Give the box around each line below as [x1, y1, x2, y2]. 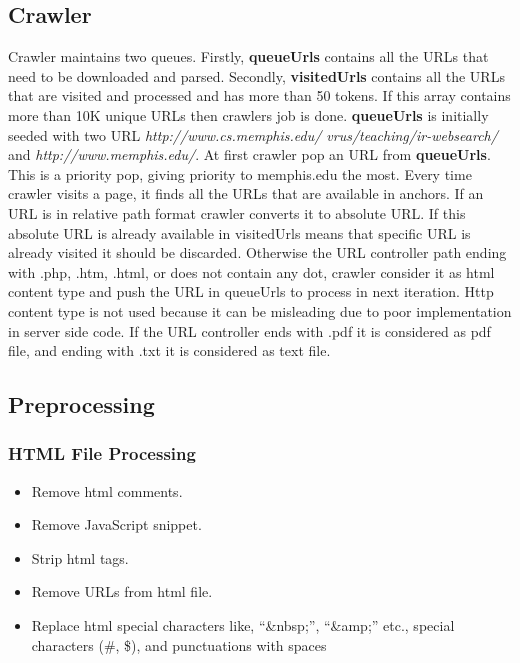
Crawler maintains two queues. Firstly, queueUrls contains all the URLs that [8, 46, 489, 67]
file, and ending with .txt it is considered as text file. [8, 340, 331, 361]
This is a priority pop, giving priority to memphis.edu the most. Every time [8, 163, 472, 184]
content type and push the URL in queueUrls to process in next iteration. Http [8, 281, 494, 302]
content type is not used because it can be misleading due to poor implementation [8, 300, 512, 321]
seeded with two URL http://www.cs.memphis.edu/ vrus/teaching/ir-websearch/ [8, 124, 498, 145]
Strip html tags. [31, 547, 129, 568]
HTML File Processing [8, 441, 196, 466]
